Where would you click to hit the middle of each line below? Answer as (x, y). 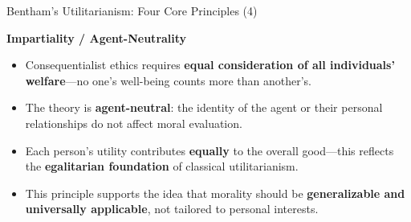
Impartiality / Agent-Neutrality (97, 37)
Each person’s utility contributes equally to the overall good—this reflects (210, 150)
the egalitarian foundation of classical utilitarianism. (162, 166)
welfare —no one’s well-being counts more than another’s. (168, 80)
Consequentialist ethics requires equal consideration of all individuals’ (210, 65)
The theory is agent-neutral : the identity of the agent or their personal (204, 107)
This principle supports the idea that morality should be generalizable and (215, 193)
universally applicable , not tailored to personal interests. (172, 209)
